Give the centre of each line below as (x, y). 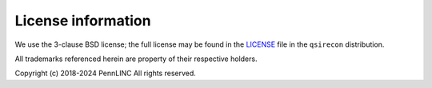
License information (83, 21)
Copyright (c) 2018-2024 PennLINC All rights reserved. (105, 73)
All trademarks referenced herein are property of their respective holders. (136, 59)
